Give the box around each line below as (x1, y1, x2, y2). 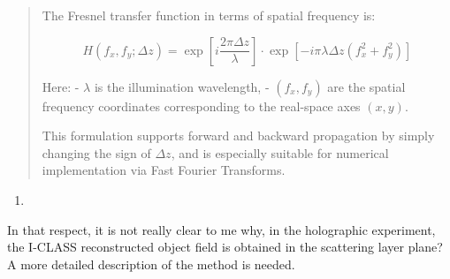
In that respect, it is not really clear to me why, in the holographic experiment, (7, 220, 436, 238)
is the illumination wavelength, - (94, 77, 270, 95)
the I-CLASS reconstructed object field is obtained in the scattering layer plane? (7, 238, 443, 256)
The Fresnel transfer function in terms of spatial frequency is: (42, 6, 376, 24)
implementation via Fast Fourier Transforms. (42, 161, 286, 179)
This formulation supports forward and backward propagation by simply (42, 126, 435, 145)
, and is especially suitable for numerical (171, 143, 389, 162)
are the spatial (327, 77, 406, 95)
